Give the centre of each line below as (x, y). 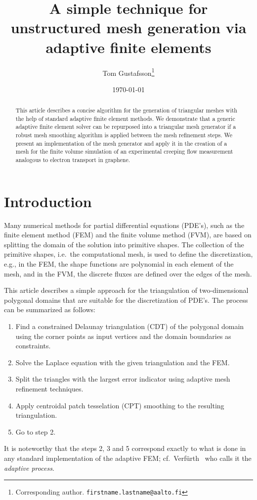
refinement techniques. (49, 388)
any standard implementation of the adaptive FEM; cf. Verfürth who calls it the (128, 458)
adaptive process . (29, 468)
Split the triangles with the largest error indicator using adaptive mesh (123, 379)
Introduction (48, 201)
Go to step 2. (36, 431)
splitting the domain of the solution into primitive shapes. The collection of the (124, 244)
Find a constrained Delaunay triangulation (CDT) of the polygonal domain (130, 326)
